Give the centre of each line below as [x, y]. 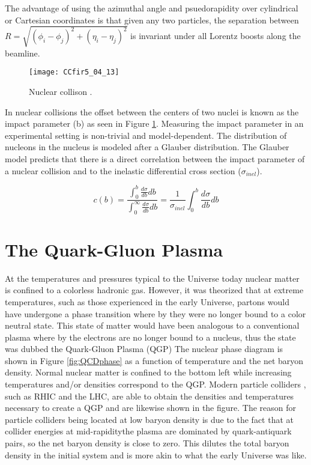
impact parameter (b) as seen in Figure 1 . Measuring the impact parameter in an [154, 123]
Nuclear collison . [61, 91]
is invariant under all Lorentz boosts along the [216, 36]
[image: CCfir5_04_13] [74, 72]
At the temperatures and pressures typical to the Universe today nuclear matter [152, 278]
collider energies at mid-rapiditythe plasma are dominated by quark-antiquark [148, 431]
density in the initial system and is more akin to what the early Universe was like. [156, 454]
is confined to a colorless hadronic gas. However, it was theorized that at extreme [154, 290]
